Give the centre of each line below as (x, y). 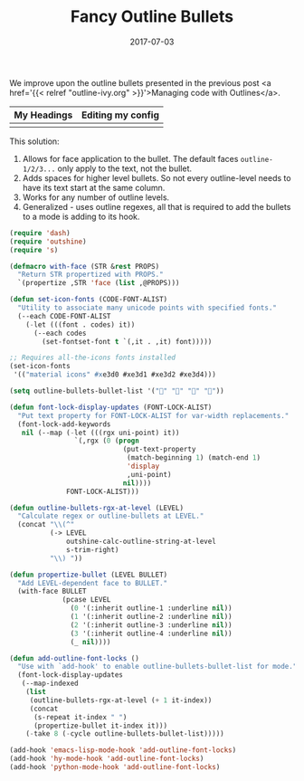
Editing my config (120, 115)
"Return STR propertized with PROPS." (91, 275)
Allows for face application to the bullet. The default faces (130, 158)
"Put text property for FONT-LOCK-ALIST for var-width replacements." (153, 415)
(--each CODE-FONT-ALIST (64, 316)
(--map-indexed (50, 684)
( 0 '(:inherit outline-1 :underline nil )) (151, 608)
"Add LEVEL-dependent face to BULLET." (93, 583)
